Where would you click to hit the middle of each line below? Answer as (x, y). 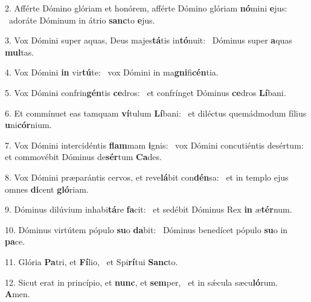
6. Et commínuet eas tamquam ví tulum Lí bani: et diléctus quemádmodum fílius (156, 113)
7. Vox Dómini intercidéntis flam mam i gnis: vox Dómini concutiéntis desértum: (154, 145)
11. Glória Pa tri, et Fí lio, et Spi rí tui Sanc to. (91, 261)
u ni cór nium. (28, 125)
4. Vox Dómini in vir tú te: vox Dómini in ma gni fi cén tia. (112, 72)
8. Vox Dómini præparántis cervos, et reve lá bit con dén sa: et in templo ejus (147, 177)
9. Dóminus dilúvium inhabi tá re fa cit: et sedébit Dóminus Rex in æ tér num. (149, 209)
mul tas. (20, 52)
